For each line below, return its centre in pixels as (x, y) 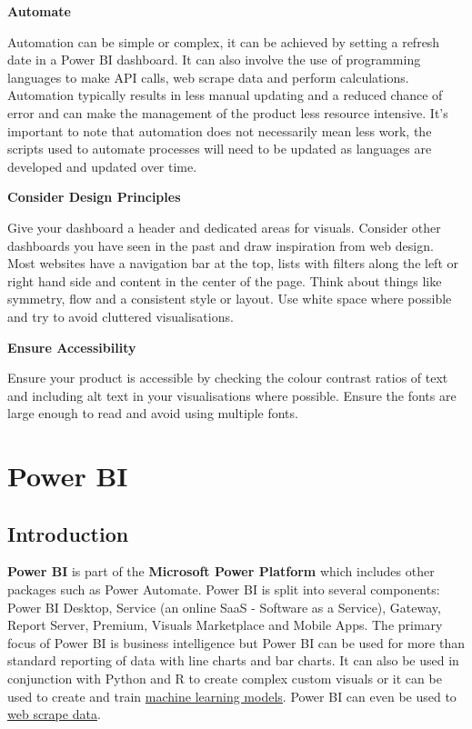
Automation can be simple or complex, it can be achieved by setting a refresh (224, 41)
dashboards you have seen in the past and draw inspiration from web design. (221, 245)
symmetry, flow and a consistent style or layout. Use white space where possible (230, 299)
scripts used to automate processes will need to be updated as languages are (220, 149)
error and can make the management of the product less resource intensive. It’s (228, 112)
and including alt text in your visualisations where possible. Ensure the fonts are (232, 395)
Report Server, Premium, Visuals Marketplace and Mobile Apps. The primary (225, 625)
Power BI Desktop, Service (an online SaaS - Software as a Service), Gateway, (224, 607)
